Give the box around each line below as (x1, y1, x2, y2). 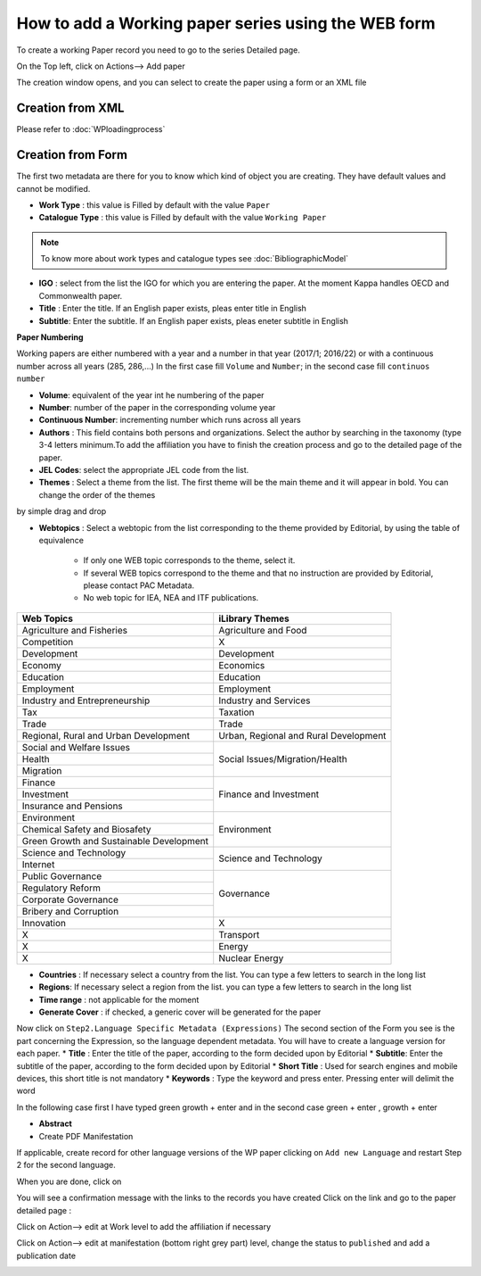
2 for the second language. (16, 1160, 116, 1171)
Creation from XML (16, 101, 125, 116)
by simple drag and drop (16, 506, 107, 517)
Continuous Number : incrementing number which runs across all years (38, 415, 302, 426)
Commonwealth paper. (38, 290, 123, 301)
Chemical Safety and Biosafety (21, 823, 151, 835)
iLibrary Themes (218, 612, 289, 625)
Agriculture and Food (218, 624, 307, 636)
